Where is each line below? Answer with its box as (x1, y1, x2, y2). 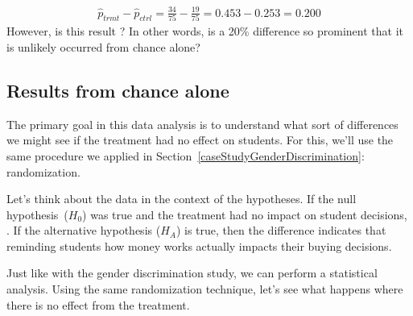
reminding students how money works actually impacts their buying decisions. (6, 237, 392, 254)
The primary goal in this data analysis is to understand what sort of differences (6, 115, 399, 132)
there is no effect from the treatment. (6, 296, 190, 313)
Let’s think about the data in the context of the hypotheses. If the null (6, 190, 357, 207)
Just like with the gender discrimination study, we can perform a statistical (6, 264, 378, 281)
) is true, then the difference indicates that (176, 222, 386, 239)
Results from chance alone (6, 77, 229, 102)
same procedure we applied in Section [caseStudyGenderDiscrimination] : (6, 147, 365, 164)
